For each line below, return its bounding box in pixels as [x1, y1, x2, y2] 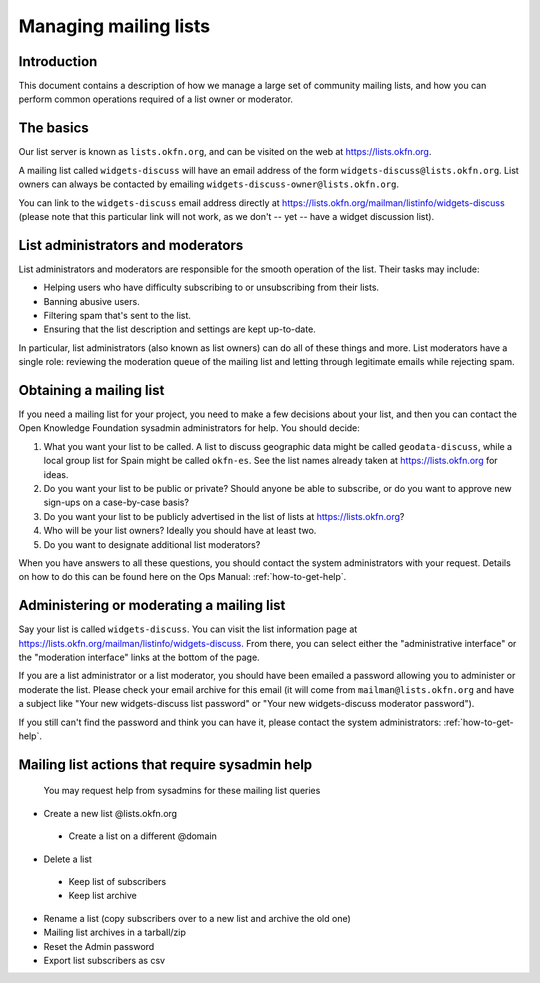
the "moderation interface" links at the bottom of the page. [18, 651, 260, 664]
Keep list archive [68, 890, 137, 902]
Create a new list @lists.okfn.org [43, 807, 178, 819]
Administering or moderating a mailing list [18, 597, 286, 614]
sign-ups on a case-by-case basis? [43, 496, 190, 509]
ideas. [43, 468, 69, 480]
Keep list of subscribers [68, 875, 167, 887]
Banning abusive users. [43, 295, 140, 307]
